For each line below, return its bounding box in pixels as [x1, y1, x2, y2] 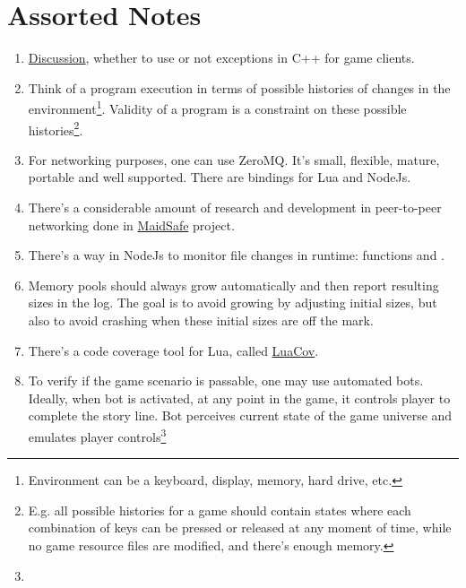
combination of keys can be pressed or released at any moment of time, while [28, 518, 452, 537]
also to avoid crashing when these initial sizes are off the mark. [28, 310, 374, 329]
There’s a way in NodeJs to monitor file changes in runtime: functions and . [28, 246, 444, 264]
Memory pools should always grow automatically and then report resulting [28, 275, 439, 294]
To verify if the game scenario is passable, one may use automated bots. [28, 371, 424, 390]
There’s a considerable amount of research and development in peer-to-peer [28, 198, 442, 216]
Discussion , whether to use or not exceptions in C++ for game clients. [28, 48, 415, 67]
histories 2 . [28, 117, 83, 139]
